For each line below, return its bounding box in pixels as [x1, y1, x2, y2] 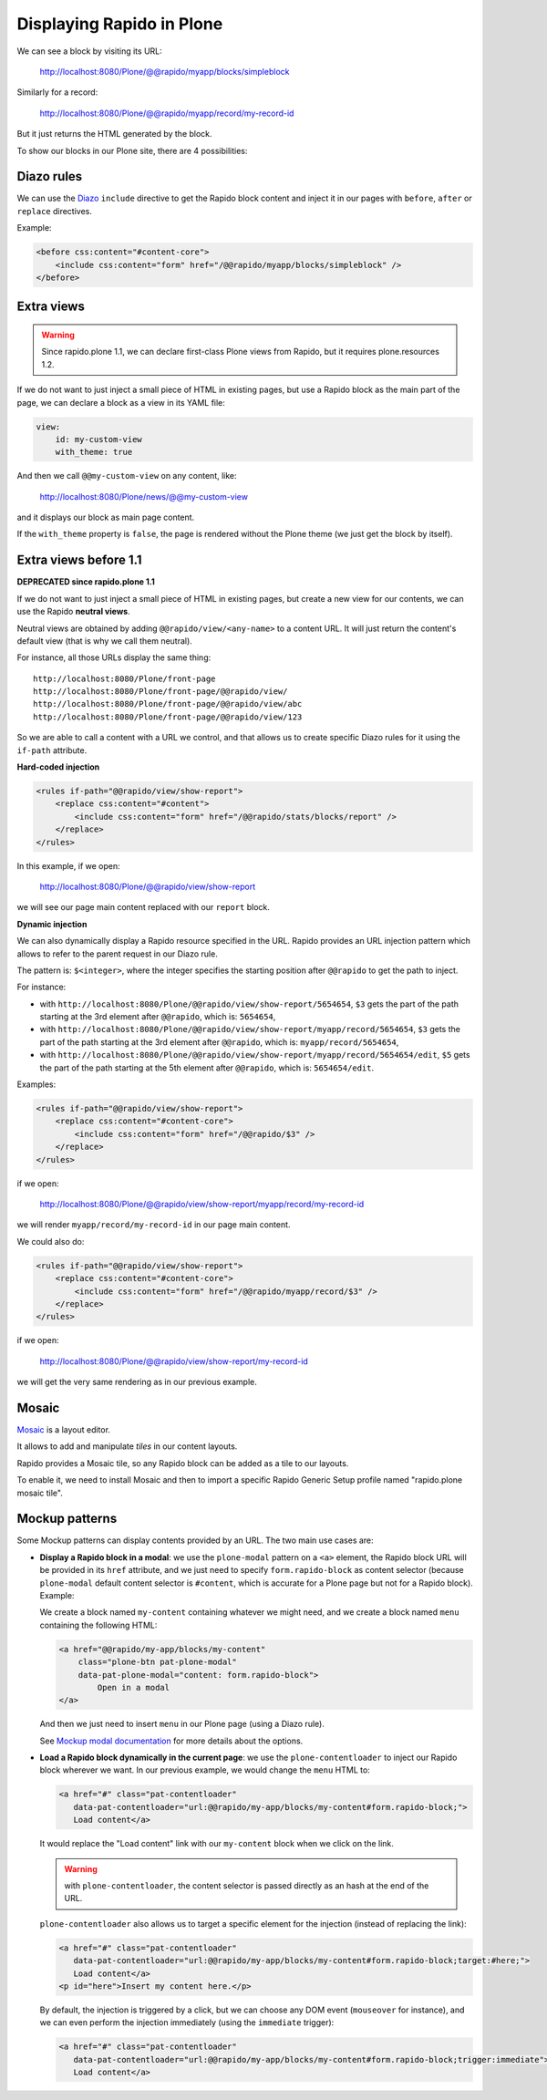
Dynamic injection [16, 918, 88, 929]
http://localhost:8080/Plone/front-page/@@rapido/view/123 [33, 711, 303, 722]
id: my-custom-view [55, 434, 143, 444]
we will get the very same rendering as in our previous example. [16, 1377, 257, 1388]
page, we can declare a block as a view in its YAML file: [16, 397, 225, 408]
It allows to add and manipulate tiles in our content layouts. [16, 1441, 238, 1452]
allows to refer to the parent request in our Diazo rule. [16, 948, 218, 959]
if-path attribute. [16, 744, 88, 756]
